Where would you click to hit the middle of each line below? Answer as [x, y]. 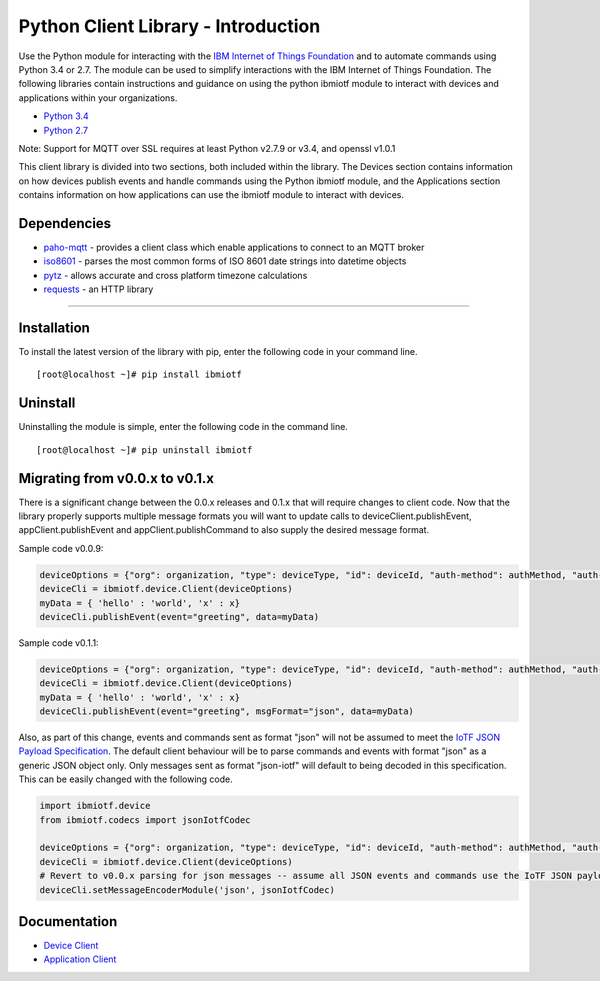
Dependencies [65, 223]
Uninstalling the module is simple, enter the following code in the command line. [183, 427]
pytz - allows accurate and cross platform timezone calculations [175, 275]
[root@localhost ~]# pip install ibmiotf [139, 374]
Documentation [68, 921]
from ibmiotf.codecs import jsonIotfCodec [145, 819]
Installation [54, 327]
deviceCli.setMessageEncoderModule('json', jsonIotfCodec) [187, 889]
